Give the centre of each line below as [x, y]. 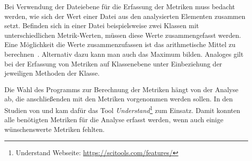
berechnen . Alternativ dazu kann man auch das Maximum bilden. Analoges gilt [124, 54]
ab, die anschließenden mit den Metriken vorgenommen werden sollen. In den [119, 99]
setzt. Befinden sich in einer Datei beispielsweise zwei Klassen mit [102, 25]
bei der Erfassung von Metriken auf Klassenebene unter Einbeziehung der [113, 63]
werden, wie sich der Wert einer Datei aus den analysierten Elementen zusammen [125, 16]
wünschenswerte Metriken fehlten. [55, 129]
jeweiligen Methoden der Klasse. [52, 73]
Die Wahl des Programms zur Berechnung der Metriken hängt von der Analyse [121, 89]
